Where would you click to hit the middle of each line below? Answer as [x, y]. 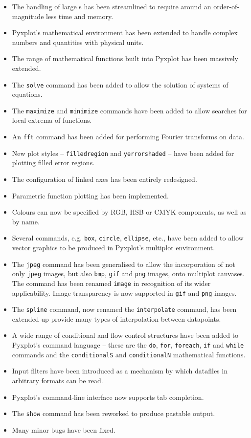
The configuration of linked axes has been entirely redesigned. [104, 179]
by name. [26, 221]
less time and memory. [80, 16]
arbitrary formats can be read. [57, 380]
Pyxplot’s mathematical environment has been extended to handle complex [125, 33]
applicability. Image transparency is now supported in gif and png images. [124, 293]
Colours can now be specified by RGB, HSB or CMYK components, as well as [129, 212]
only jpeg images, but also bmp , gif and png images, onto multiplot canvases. [128, 274]
